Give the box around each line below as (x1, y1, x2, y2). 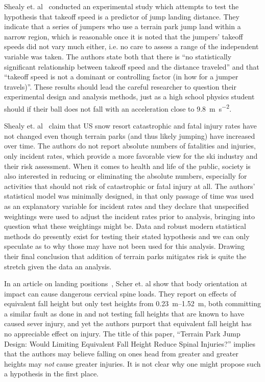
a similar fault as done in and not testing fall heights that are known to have (4, 308, 245, 319)
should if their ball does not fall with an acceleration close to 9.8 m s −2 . (4, 101, 232, 114)
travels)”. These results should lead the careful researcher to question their (4, 81, 236, 92)
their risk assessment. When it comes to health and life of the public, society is (4, 160, 251, 171)
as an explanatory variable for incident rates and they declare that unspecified (4, 200, 249, 211)
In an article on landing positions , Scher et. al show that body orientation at (4, 278, 248, 289)
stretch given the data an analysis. (4, 261, 112, 271)
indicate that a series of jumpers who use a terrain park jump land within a (4, 21, 241, 32)
